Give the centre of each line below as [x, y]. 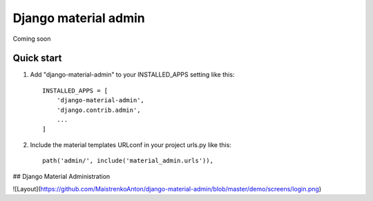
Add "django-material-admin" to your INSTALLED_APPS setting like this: [132, 75]
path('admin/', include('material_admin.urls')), [128, 161]
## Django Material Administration [61, 176]
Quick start [37, 58]
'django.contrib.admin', [98, 110]
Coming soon [32, 39]
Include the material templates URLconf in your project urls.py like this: [131, 144]
